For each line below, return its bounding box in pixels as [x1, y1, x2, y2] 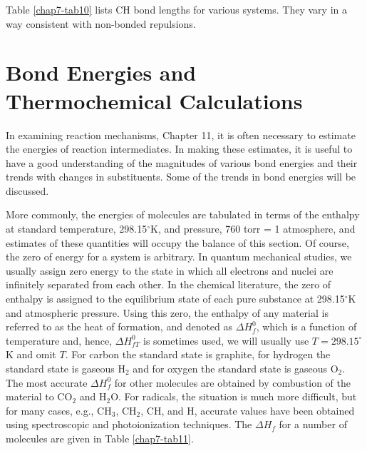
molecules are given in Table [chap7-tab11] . [6, 430, 194, 445]
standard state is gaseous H [6, 361, 126, 375]
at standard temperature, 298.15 [6, 221, 148, 236]
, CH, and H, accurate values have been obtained [140, 402, 355, 417]
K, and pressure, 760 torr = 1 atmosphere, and [150, 221, 356, 236]
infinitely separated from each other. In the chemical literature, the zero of [6, 277, 331, 292]
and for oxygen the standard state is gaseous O [133, 361, 338, 375]
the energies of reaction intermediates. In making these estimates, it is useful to [6, 141, 353, 156]
